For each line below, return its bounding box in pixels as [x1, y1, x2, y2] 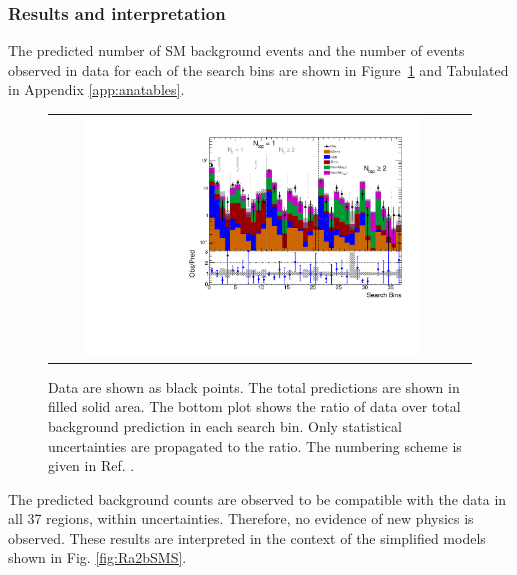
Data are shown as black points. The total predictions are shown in [48, 376, 460, 397]
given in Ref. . [48, 455, 135, 476]
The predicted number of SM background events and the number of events [8, 40, 465, 61]
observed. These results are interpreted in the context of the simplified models [8, 527, 486, 548]
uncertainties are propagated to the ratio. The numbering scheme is [48, 435, 462, 456]
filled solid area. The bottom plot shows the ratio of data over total [48, 396, 461, 417]
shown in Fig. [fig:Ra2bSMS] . [8, 547, 187, 568]
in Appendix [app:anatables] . [8, 79, 185, 100]
